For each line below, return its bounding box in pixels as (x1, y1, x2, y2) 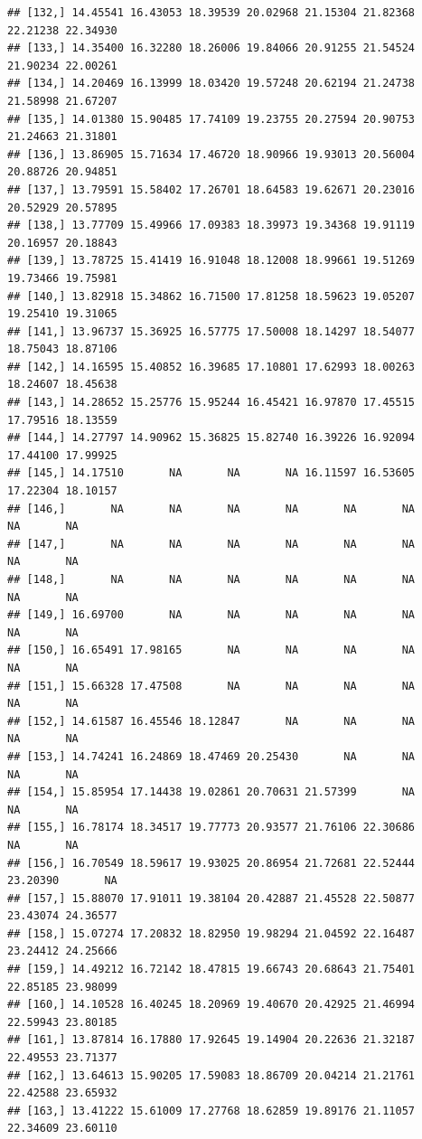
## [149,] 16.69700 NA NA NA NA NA (7, 608, 416, 622)
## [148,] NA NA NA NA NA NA (7, 573, 416, 586)
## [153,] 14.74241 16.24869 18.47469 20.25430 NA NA (7, 749, 416, 763)
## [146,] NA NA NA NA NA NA (7, 502, 416, 515)
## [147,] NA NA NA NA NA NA (7, 537, 416, 551)
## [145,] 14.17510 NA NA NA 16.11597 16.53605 (7, 466, 416, 480)
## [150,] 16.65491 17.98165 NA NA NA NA (7, 644, 416, 657)
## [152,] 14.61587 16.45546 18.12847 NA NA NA (7, 714, 416, 728)
